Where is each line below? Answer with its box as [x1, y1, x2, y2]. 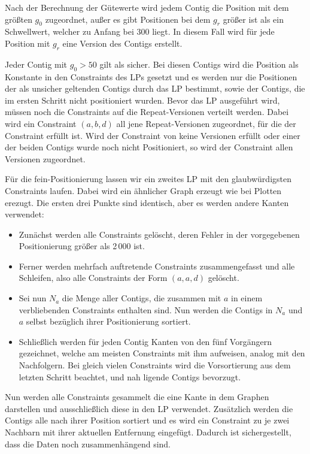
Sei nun [19, 292, 47, 304]
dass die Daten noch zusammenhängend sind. [5, 437, 171, 450]
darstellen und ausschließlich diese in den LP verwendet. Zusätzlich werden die [5, 402, 293, 414]
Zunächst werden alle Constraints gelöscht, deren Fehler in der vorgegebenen [19, 228, 300, 240]
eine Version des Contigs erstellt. [62, 37, 183, 49]
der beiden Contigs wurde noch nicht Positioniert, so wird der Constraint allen [5, 141, 293, 153]
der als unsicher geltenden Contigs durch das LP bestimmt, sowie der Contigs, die [5, 82, 305, 95]
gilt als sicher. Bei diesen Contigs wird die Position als [99, 57, 299, 70]
